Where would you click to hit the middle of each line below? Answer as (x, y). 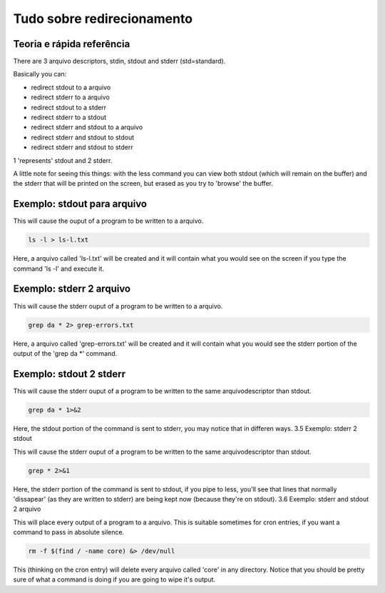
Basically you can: (40, 74)
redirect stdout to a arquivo (71, 87)
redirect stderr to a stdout (69, 117)
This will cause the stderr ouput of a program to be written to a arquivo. (118, 306)
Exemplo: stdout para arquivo (80, 204)
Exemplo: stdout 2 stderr (70, 374)
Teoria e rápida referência (72, 44)
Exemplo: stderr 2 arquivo (72, 289)
